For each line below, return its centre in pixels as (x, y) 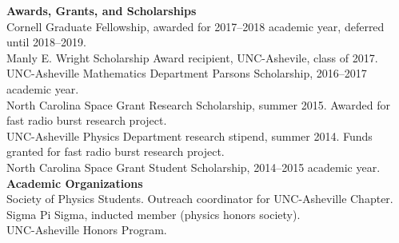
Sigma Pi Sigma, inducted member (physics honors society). (154, 214)
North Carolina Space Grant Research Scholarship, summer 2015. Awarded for (198, 104)
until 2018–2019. (46, 42)
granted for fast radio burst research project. (116, 151)
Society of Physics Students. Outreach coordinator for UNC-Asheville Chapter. (200, 199)
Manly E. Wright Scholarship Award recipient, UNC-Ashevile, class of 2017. (192, 57)
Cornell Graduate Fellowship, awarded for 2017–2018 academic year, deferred (196, 26)
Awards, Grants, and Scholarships (102, 10)
